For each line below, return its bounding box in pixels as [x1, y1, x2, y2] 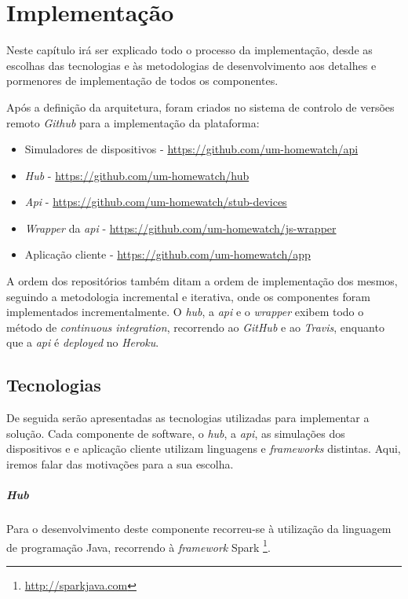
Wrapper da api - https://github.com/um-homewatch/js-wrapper [24, 219, 337, 236]
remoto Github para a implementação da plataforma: [6, 114, 260, 130]
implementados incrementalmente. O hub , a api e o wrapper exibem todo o [6, 303, 364, 320]
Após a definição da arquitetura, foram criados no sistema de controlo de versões [6, 98, 395, 115]
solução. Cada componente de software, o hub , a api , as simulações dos [6, 424, 345, 441]
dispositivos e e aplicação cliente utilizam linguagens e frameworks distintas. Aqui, [6, 440, 401, 457]
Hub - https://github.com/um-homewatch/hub [24, 167, 250, 183]
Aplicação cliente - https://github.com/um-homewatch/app [24, 246, 311, 263]
